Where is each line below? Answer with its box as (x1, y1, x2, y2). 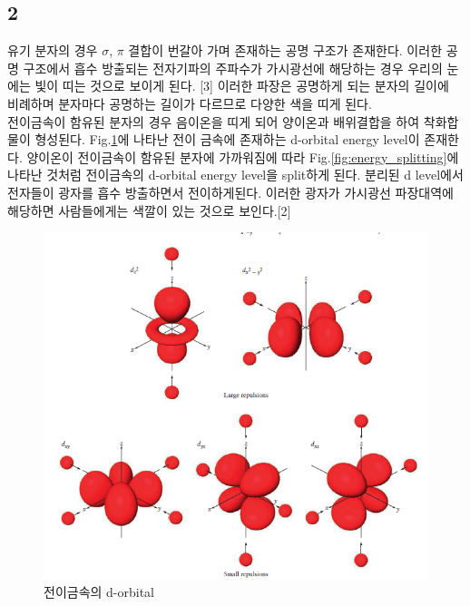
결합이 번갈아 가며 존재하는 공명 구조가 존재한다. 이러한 (128, 41, 443, 60)
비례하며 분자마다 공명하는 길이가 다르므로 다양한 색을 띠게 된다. (7, 93, 372, 112)
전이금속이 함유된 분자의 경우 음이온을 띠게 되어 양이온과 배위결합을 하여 (7, 112, 420, 131)
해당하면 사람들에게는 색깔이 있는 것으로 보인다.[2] (7, 200, 291, 220)
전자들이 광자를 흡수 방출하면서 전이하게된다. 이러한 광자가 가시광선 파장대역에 (7, 182, 454, 201)
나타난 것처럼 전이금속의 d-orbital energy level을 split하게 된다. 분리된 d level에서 (7, 165, 464, 184)
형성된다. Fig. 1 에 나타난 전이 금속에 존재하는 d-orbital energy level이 (34, 130, 420, 149)
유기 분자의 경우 (7, 41, 98, 60)
